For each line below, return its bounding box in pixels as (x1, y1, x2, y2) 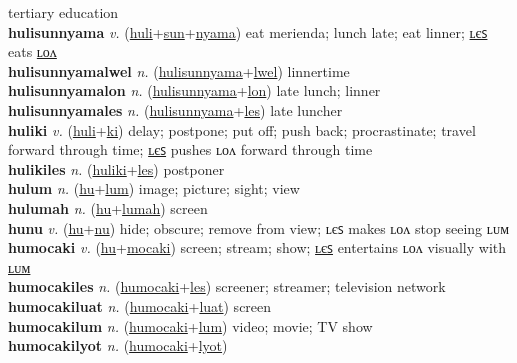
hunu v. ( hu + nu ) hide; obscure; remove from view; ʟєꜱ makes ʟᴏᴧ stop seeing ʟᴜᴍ (8, 217, 510, 238)
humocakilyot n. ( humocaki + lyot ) (8, 335, 228, 356)
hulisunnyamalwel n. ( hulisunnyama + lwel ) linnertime (8, 60, 350, 81)
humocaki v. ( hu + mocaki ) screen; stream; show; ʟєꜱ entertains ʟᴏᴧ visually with (8, 237, 507, 258)
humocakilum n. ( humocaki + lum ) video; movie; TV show (8, 315, 373, 336)
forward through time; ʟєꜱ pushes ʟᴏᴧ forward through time (8, 139, 373, 160)
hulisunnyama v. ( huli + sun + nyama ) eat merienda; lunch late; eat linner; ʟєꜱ (8, 21, 488, 42)
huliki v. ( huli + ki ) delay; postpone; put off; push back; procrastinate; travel (8, 119, 476, 140)
